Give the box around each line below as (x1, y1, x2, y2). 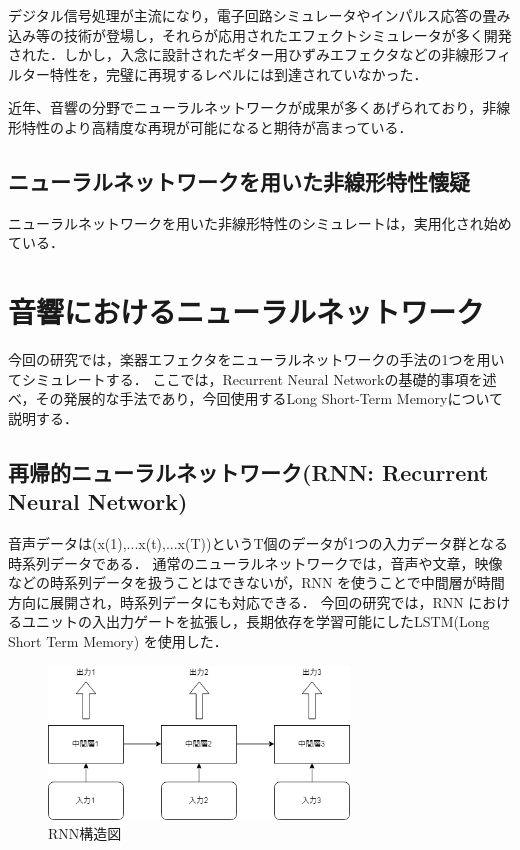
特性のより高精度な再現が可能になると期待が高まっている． (21, 116, 413, 137)
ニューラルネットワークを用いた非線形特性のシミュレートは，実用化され (8, 212, 484, 233)
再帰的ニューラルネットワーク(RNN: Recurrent (8, 456, 489, 487)
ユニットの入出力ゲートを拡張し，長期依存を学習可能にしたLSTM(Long (21, 611, 490, 632)
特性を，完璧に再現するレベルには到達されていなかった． (49, 63, 428, 84)
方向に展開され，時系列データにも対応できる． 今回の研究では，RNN (8, 591, 464, 612)
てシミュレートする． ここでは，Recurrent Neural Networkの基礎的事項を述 (8, 368, 497, 389)
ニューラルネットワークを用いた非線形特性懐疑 (8, 165, 470, 196)
